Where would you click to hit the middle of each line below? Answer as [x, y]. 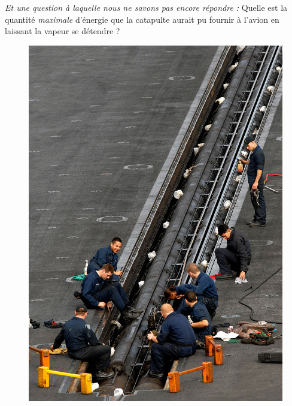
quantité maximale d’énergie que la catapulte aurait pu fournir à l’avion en [142, 19]
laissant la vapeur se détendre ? [63, 31]
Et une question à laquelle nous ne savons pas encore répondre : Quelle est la [146, 7]
